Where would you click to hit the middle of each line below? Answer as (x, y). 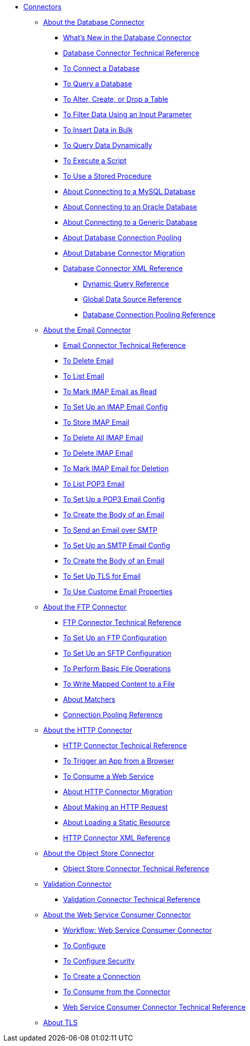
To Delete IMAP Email (98, 453)
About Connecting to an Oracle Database (130, 207)
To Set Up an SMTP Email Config (117, 545)
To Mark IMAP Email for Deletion (116, 468)
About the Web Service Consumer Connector (117, 915)
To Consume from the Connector (117, 992)
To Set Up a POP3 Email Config (114, 499)
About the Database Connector (94, 22)
